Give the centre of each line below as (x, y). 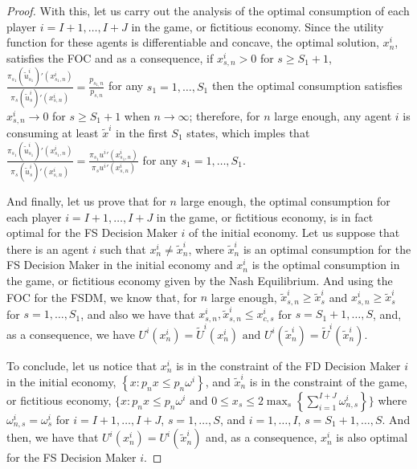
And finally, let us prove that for (86, 201)
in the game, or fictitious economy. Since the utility (258, 26)
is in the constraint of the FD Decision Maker (288, 365)
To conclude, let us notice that (82, 365)
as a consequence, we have (71, 334)
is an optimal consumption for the (327, 249)
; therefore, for (225, 115)
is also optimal (372, 437)
